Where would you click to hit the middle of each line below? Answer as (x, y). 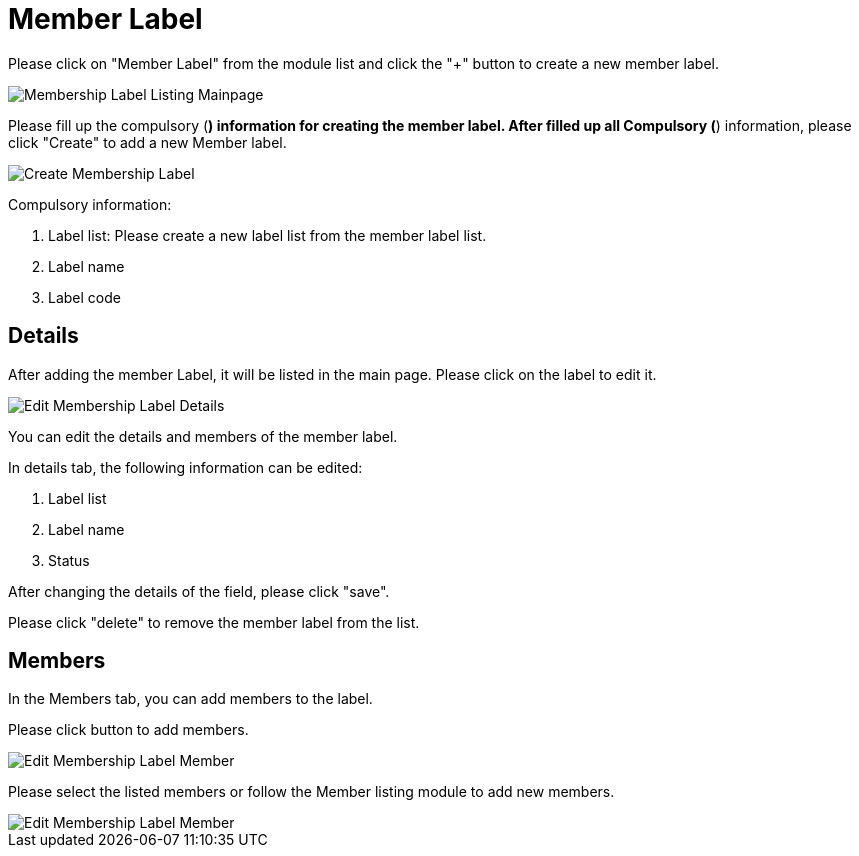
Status (69, 560)
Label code (84, 297)
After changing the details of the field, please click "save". (199, 591)
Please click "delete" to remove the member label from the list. (214, 622)
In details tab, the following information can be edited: (185, 467)
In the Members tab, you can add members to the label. (190, 699)
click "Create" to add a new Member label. (147, 142)
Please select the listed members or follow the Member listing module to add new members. (311, 792)
